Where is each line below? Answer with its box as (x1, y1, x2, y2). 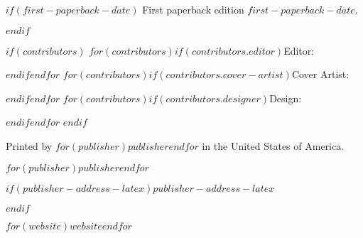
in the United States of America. (202, 138, 345, 153)
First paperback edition (142, 2, 244, 16)
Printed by (6, 138, 53, 153)
